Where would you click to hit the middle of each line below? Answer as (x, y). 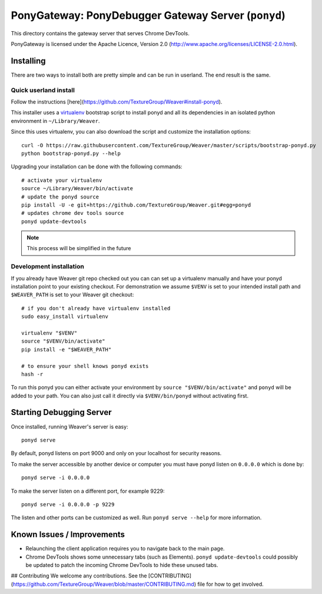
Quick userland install (43, 90)
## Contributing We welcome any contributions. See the (79, 576)
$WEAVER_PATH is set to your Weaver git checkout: (72, 295)
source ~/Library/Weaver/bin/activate (77, 189)
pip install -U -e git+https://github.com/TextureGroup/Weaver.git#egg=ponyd (136, 205)
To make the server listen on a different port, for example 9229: (88, 491)
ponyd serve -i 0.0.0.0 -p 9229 (68, 504)
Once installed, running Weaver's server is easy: (70, 426)
